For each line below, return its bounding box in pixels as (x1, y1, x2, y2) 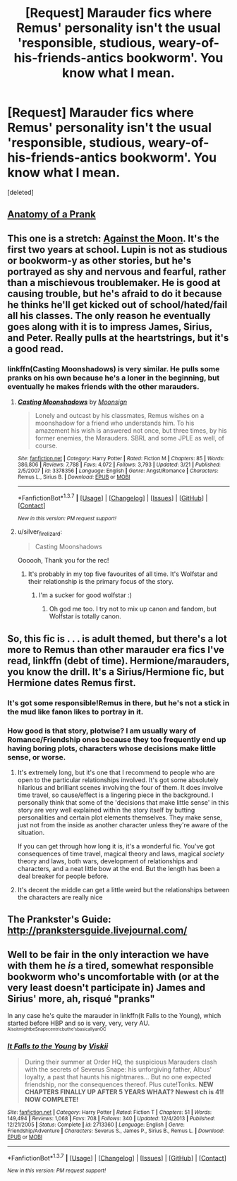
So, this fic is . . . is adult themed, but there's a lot (7, 633, 227, 645)
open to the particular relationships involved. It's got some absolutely (17, 776, 219, 784)
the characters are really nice (17, 893, 103, 901)
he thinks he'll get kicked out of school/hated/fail (7, 299, 228, 311)
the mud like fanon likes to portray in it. (7, 707, 144, 717)
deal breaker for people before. (17, 872, 109, 880)
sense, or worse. (7, 752, 66, 762)
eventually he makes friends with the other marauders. (7, 381, 200, 391)
